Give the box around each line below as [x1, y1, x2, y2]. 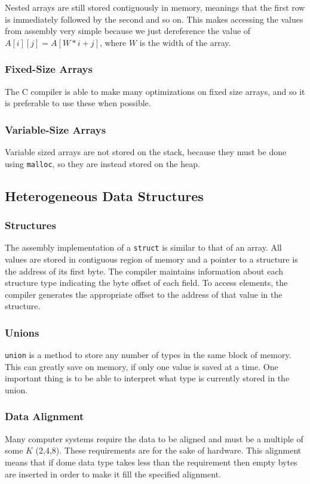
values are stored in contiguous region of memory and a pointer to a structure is [5, 252, 298, 265]
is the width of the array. [139, 36, 231, 48]
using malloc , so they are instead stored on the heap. [5, 157, 200, 169]
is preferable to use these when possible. [5, 97, 151, 109]
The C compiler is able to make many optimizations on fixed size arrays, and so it [5, 85, 305, 97]
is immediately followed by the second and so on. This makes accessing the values [5, 13, 303, 25]
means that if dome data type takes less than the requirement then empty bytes [5, 455, 297, 468]
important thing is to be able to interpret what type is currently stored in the [5, 372, 290, 384]
